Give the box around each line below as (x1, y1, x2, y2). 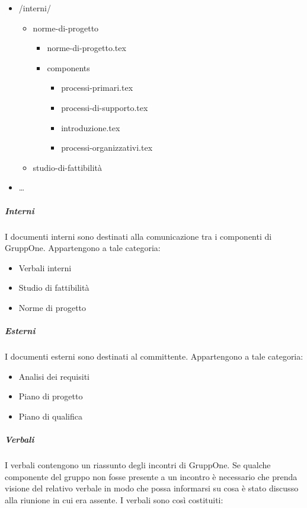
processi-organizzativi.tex (61, 141, 153, 154)
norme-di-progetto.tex (47, 42, 126, 54)
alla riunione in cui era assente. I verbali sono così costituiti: (5, 493, 223, 506)
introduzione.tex (61, 121, 120, 134)
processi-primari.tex (61, 81, 133, 94)
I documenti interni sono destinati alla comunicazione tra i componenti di (5, 230, 272, 242)
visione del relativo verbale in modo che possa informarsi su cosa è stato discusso (5, 482, 299, 494)
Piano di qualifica (18, 409, 82, 422)
